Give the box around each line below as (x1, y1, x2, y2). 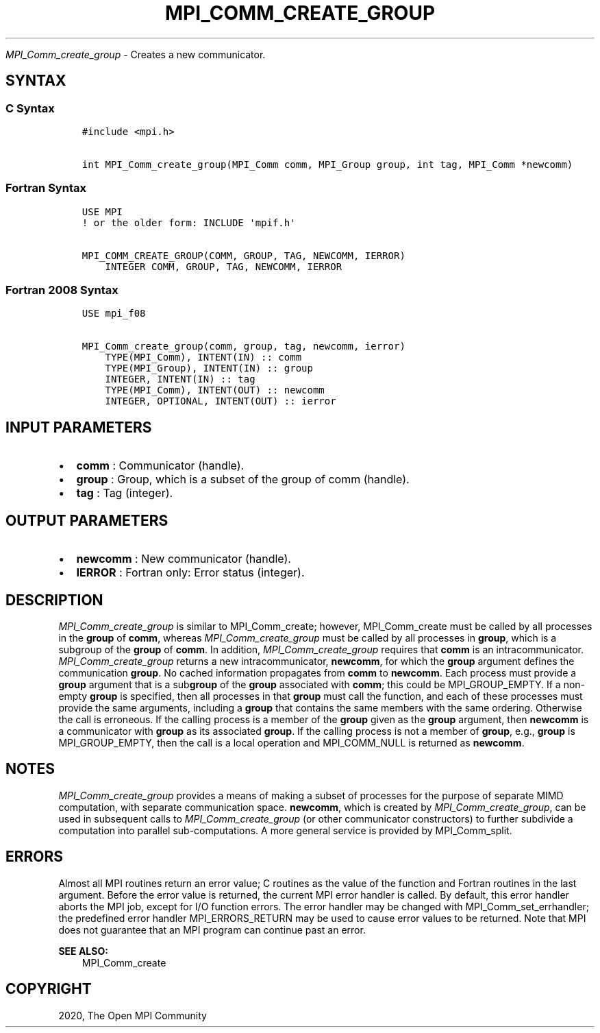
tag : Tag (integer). (76, 486, 173, 500)
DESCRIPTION (5, 591, 103, 609)
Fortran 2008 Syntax (5, 283, 118, 297)
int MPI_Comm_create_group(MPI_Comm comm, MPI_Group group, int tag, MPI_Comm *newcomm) (82, 158, 573, 170)
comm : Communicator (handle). (76, 459, 245, 473)
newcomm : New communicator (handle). (76, 552, 291, 566)
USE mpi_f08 (82, 308, 146, 319)
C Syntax (5, 101, 55, 115)
